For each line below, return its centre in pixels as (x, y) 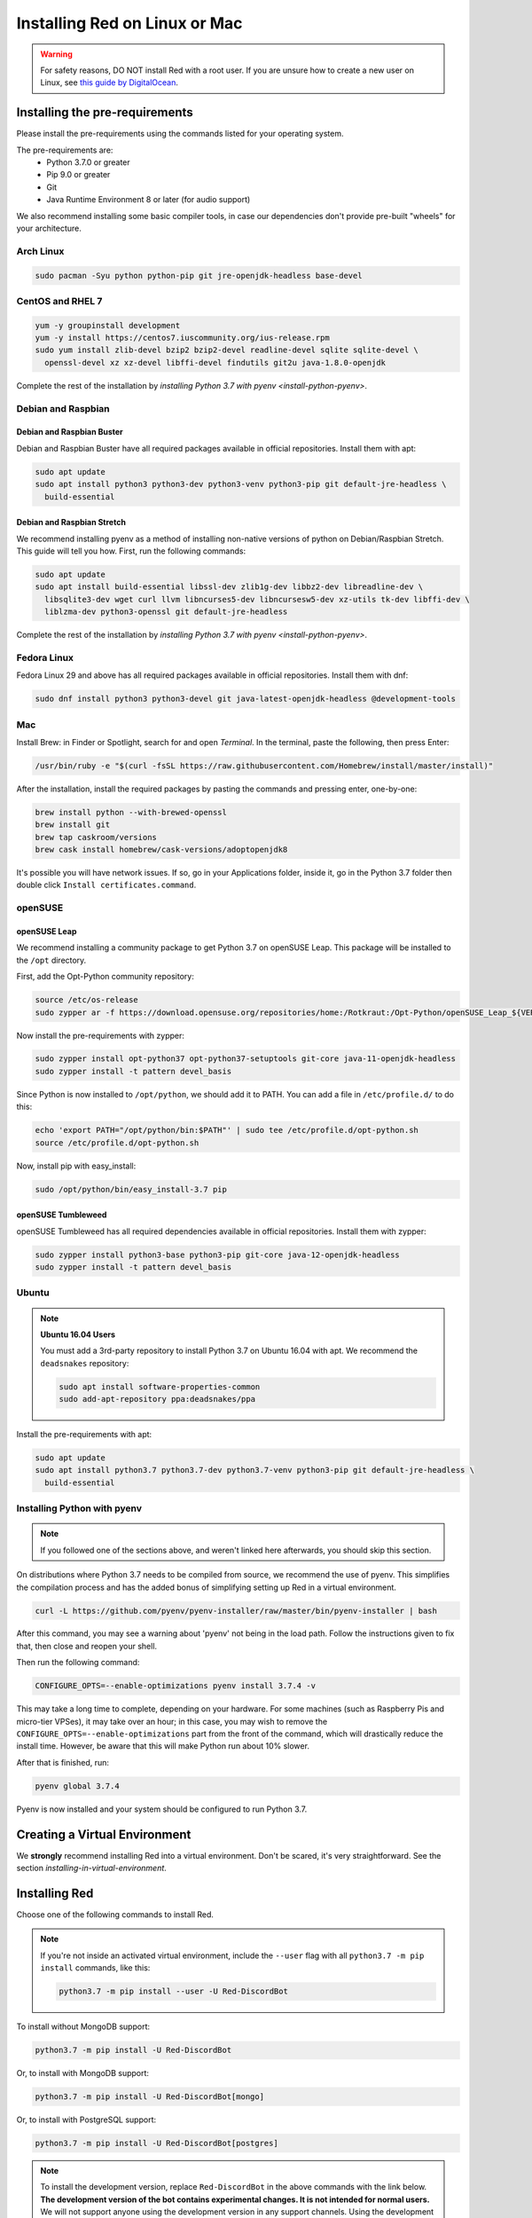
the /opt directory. (51, 960)
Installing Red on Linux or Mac (129, 23)
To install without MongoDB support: (83, 2026)
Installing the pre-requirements (105, 112)
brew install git (73, 825)
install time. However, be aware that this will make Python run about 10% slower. (163, 1746)
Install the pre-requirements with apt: (84, 1435)
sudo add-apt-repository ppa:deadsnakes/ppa (157, 1399)
